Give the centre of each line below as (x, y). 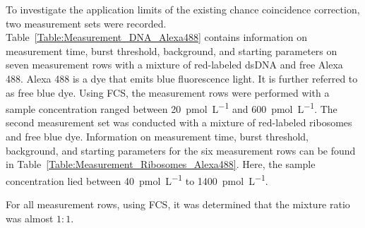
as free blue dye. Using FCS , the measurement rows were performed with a (168, 92)
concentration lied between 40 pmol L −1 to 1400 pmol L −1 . (137, 179)
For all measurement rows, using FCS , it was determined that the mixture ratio (178, 204)
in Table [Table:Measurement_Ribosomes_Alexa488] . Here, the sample (161, 164)
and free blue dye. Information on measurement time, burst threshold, (157, 136)
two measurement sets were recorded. (86, 23)
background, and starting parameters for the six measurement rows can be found (181, 150)
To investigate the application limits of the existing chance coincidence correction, (183, 9)
